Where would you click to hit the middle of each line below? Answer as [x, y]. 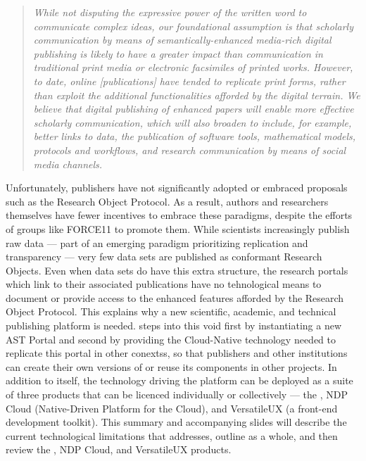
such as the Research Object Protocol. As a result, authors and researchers [167, 201]
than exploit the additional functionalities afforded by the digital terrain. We [197, 95]
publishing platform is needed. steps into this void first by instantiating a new [174, 326]
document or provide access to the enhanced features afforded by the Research [175, 297]
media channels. [68, 164]
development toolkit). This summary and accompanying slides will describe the [176, 422]
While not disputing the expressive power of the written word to [170, 12]
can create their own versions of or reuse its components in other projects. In [171, 366]
